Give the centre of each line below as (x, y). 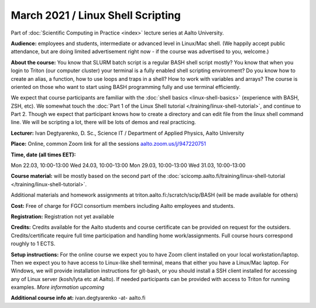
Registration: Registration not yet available (62, 216)
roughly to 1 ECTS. (33, 244)
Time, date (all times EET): (43, 155)
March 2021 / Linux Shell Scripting (96, 15)
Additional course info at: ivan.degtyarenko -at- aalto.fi (78, 298)
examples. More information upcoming (58, 288)
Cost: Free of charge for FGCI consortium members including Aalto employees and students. (123, 206)
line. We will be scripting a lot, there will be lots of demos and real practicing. (103, 122)
